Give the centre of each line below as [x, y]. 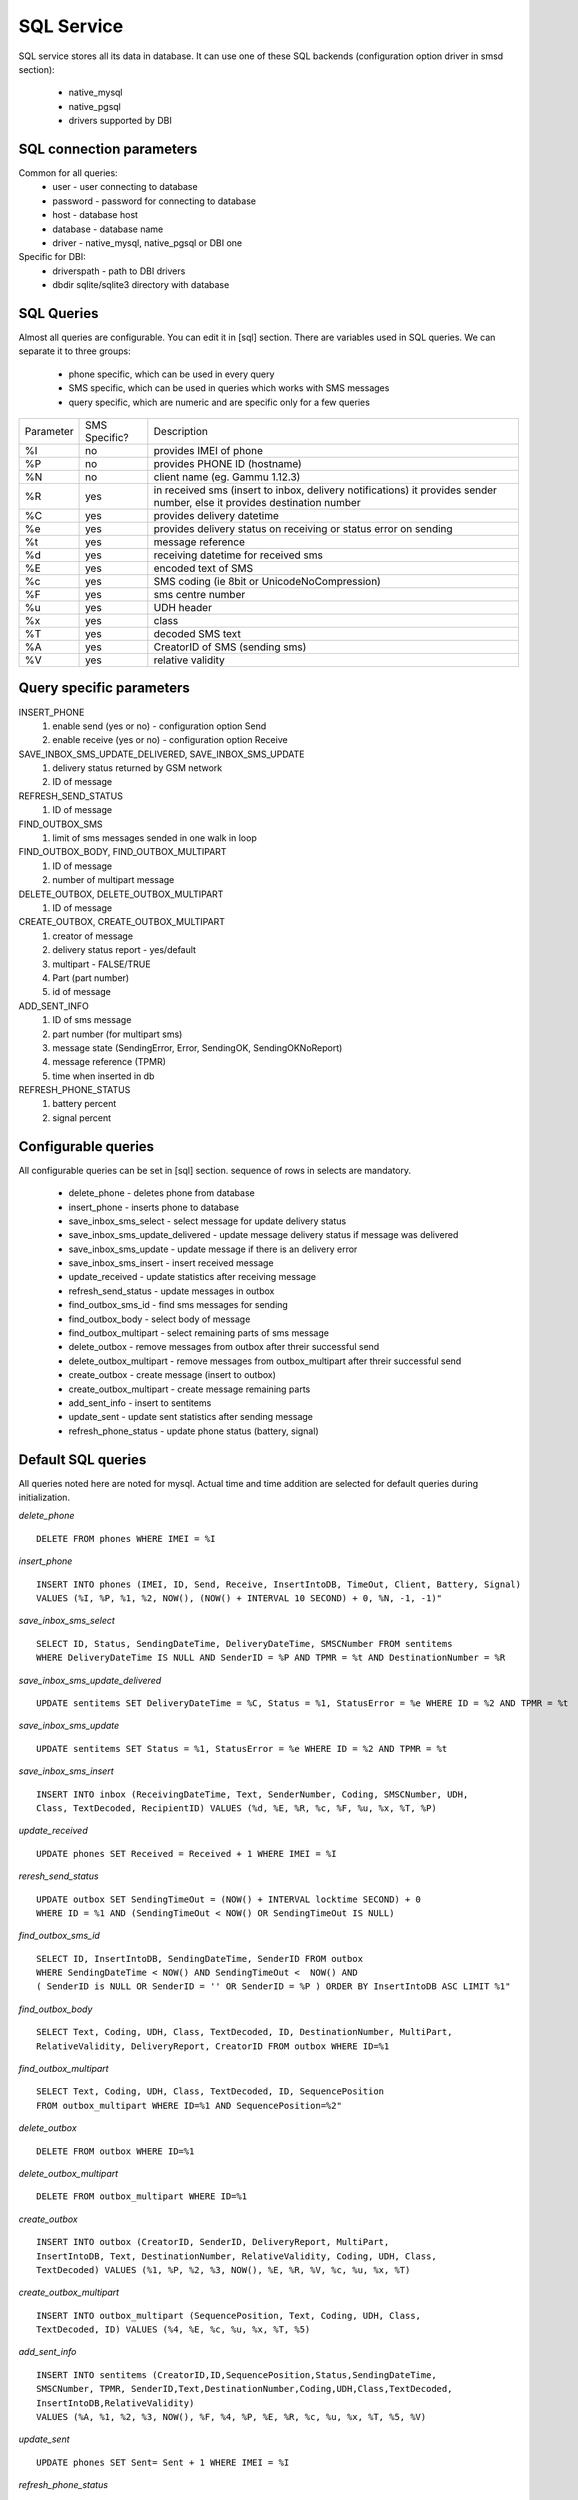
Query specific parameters [104, 688]
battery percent [84, 1104]
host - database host [95, 215]
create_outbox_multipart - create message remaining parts [189, 1389]
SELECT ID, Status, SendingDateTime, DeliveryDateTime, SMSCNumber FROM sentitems [244, 1643]
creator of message [93, 936]
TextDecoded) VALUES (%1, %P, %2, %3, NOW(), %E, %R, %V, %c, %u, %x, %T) [223, 2269]
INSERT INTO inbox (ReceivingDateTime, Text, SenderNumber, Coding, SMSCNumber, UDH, [252, 1794]
